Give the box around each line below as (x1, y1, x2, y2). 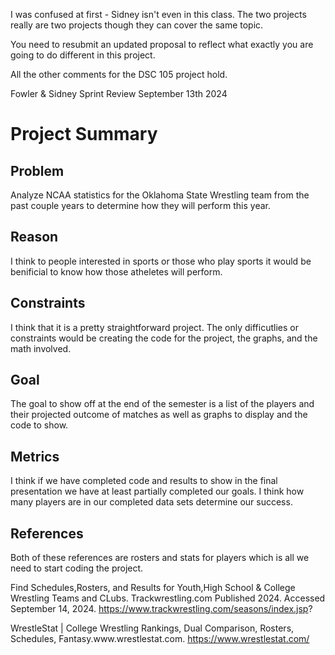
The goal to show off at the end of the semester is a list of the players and (10, 398, 315, 410)
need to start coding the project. (10, 562, 144, 574)
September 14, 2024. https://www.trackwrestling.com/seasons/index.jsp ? (10, 603, 313, 615)
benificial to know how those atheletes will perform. (10, 265, 223, 278)
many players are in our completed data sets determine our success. (10, 496, 293, 508)
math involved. (10, 342, 72, 354)
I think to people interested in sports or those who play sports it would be (10, 255, 312, 267)
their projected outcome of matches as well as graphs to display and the (10, 409, 308, 421)
